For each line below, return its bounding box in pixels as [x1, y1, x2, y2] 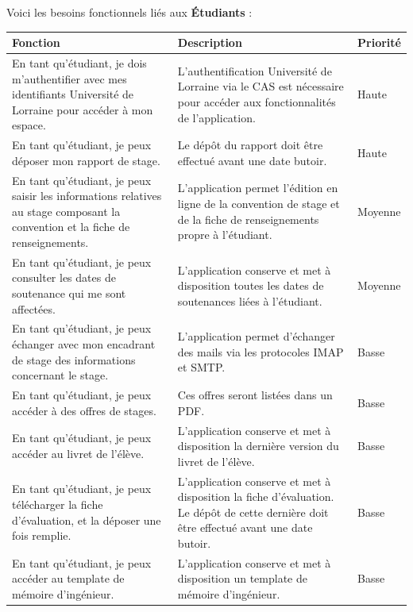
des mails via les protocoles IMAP [177, 343, 344, 360]
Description [177, 34, 242, 51]
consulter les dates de [12, 269, 116, 286]
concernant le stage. [12, 367, 109, 383]
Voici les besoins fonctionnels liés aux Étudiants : [6, 4, 253, 20]
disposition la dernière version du [177, 437, 339, 454]
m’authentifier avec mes [12, 70, 127, 87]
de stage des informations [12, 351, 136, 368]
